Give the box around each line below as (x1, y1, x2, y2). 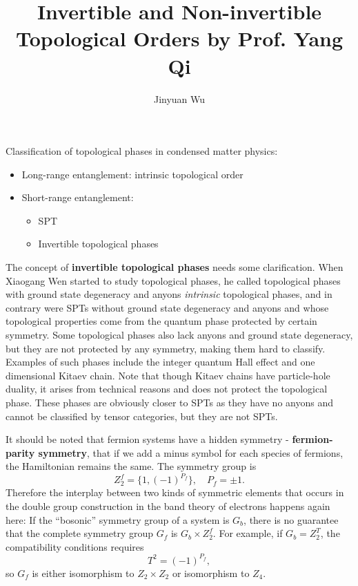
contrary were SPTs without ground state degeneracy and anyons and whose (6, 300, 329, 314)
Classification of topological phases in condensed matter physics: (6, 144, 278, 158)
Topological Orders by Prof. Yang (15, 24, 344, 53)
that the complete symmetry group (6, 526, 154, 540)
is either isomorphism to (32, 565, 135, 580)
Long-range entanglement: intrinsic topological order (21, 167, 243, 181)
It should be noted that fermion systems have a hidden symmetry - (6, 432, 289, 446)
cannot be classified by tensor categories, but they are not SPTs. (6, 408, 278, 423)
